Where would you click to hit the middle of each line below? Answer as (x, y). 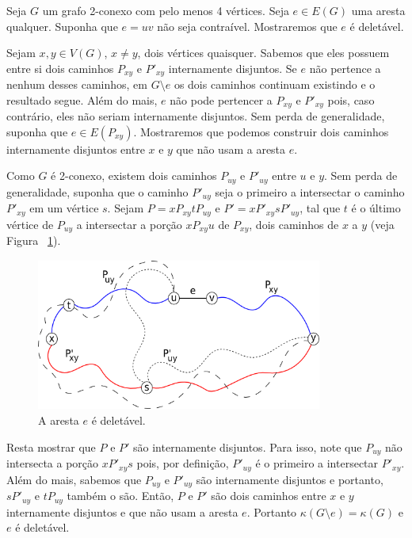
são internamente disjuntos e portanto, (290, 479)
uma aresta (378, 10)
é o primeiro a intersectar (317, 463)
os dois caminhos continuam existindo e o (275, 84)
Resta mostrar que (51, 447)
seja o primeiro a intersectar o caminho (310, 191)
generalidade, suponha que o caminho (97, 191)
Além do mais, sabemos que (74, 479)
